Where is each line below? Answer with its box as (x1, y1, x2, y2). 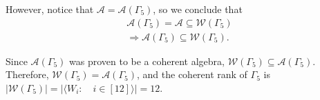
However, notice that (6, 2, 94, 16)
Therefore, (6, 67, 49, 82)
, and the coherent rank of (136, 67, 247, 82)
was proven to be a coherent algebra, (69, 53, 225, 68)
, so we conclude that (153, 2, 243, 16)
